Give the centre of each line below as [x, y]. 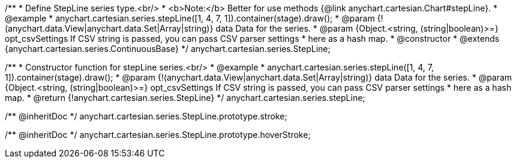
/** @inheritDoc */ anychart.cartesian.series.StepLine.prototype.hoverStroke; [158, 135]
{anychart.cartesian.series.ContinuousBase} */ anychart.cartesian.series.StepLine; [168, 49]
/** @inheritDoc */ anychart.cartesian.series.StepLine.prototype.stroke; [146, 116]
